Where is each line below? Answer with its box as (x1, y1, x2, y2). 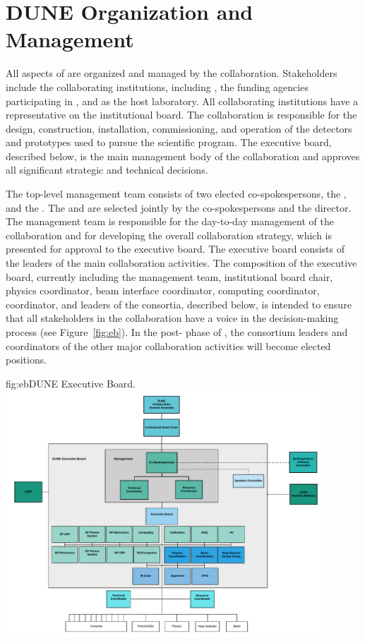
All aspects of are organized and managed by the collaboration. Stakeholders (6, 66, 337, 80)
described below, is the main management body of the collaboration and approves (6, 148, 360, 163)
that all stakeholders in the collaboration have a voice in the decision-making (6, 311, 339, 325)
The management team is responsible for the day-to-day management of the (6, 214, 334, 229)
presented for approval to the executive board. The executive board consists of (6, 241, 345, 256)
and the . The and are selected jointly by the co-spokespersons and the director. (6, 200, 352, 215)
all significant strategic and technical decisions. (6, 162, 208, 177)
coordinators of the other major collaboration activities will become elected (6, 338, 331, 353)
